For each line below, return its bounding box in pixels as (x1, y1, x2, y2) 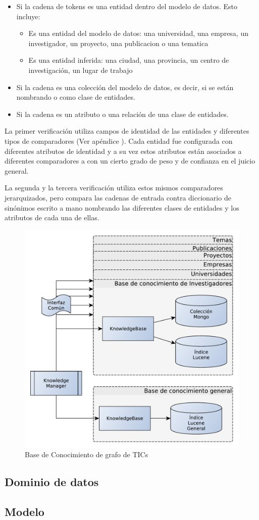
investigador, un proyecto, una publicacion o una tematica (28, 37, 209, 48)
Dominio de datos (5, 474, 99, 490)
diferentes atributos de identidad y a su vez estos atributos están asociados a (5, 145, 242, 156)
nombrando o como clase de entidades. (16, 92, 135, 102)
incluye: (16, 11, 40, 21)
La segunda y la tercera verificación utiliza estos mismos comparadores (5, 182, 223, 193)
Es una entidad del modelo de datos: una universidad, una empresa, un (28, 28, 248, 38)
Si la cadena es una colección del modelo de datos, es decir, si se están (16, 82, 234, 92)
